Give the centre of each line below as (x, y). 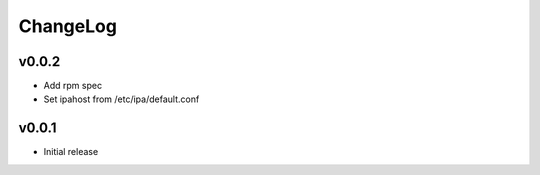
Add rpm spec (73, 86)
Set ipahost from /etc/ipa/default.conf (121, 99)
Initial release (71, 152)
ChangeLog (67, 26)
